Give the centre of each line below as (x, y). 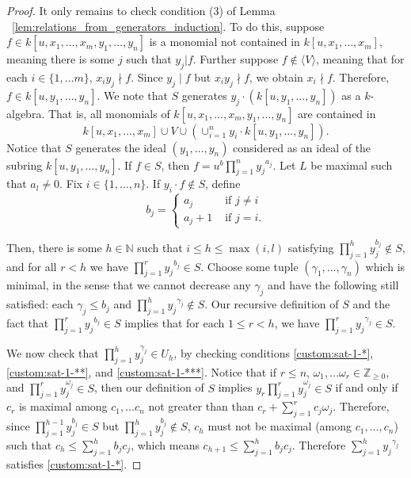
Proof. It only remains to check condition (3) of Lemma (141, 10)
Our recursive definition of (275, 304)
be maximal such (352, 164)
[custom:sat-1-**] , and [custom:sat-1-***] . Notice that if (141, 371)
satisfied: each (40, 304)
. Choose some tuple (249, 266)
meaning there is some (61, 59)
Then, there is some (54, 247)
